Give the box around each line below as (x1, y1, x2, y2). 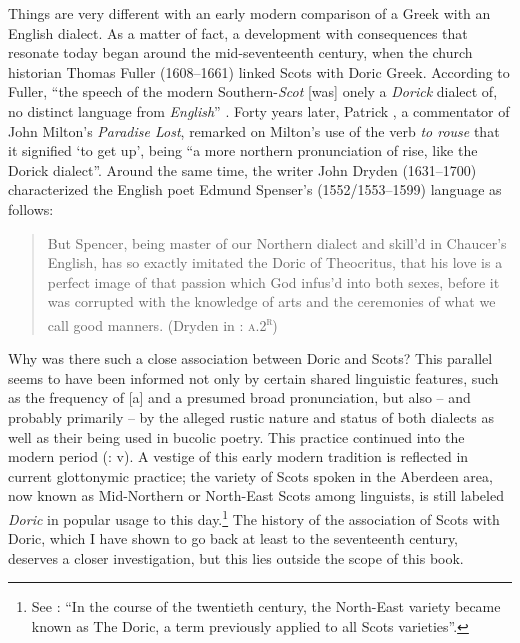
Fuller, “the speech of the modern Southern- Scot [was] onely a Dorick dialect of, (8, 81, 498, 102)
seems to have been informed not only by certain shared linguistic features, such (8, 367, 499, 388)
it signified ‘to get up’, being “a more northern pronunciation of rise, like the (8, 140, 478, 161)
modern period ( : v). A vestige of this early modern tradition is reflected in (8, 446, 469, 467)
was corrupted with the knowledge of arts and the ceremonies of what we (47, 291, 496, 312)
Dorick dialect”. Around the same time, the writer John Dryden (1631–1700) (8, 159, 477, 180)
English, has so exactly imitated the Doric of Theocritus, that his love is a (47, 252, 503, 273)
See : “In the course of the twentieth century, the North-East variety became (31, 596, 501, 617)
